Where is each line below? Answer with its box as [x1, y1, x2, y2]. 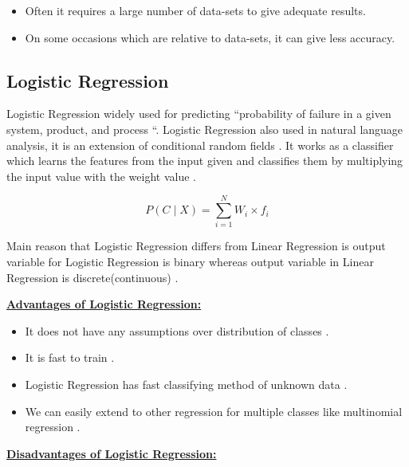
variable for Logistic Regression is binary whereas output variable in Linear [6, 253, 374, 270]
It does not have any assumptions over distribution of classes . [25, 322, 329, 339]
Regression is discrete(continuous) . [6, 269, 179, 285]
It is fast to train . [25, 349, 115, 366]
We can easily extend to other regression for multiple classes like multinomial [25, 402, 403, 419]
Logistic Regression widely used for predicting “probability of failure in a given [6, 105, 391, 122]
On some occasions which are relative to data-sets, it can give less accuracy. [25, 29, 395, 45]
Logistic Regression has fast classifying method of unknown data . [25, 376, 348, 393]
